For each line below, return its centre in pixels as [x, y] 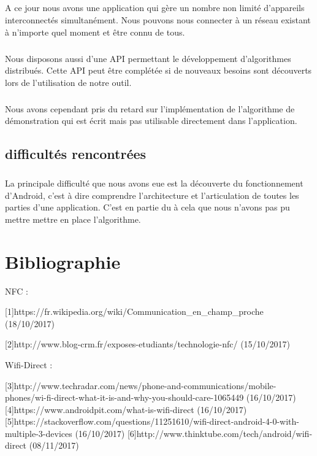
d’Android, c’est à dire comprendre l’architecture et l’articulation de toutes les [152, 195]
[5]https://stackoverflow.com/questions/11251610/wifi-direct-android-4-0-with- [152, 421]
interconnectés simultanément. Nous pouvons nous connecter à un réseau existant [158, 19]
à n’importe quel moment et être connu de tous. [95, 32]
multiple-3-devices [39, 433]
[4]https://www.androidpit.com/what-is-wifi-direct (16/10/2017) [126, 409]
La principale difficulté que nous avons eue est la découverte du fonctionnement [154, 183]
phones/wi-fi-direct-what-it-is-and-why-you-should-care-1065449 [124, 397]
